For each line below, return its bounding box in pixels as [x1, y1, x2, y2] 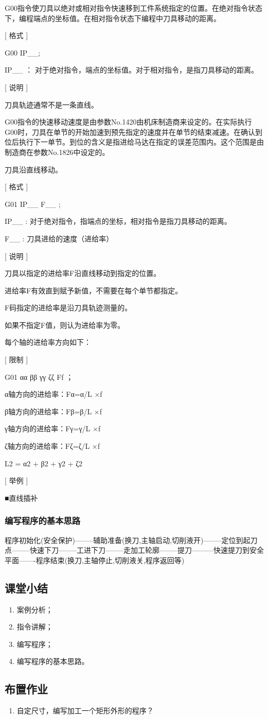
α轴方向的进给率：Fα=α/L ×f [5, 389, 102, 399]
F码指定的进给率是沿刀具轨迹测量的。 [5, 302, 132, 313]
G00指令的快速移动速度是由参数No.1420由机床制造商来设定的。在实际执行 [5, 116, 252, 127]
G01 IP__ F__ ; [5, 198, 61, 209]
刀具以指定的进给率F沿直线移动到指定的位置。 [5, 268, 161, 278]
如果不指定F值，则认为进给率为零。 [5, 319, 125, 330]
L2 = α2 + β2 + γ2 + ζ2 [5, 458, 83, 468]
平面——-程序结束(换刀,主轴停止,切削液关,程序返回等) [5, 554, 185, 565]
